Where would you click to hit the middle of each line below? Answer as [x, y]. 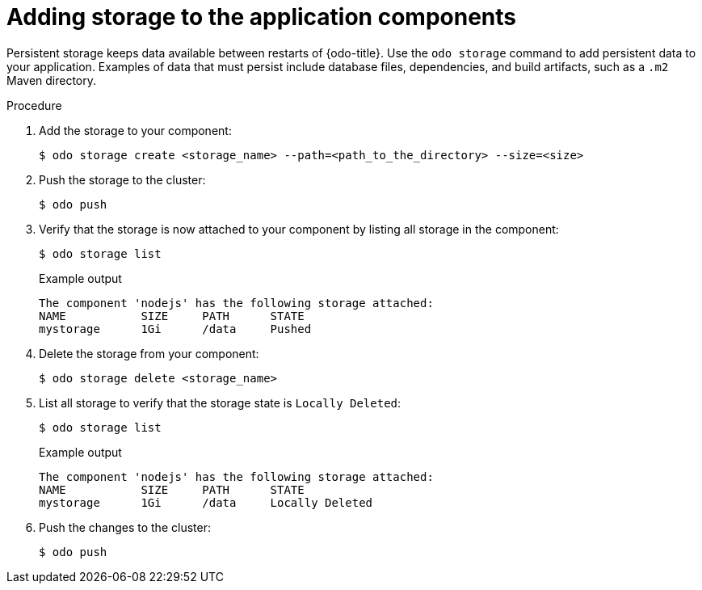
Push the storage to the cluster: [122, 179]
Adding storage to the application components [261, 17]
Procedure [34, 105]
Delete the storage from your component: [149, 353]
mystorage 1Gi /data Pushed [175, 329]
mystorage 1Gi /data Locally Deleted [206, 502]
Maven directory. [52, 80]
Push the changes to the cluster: [125, 527]
